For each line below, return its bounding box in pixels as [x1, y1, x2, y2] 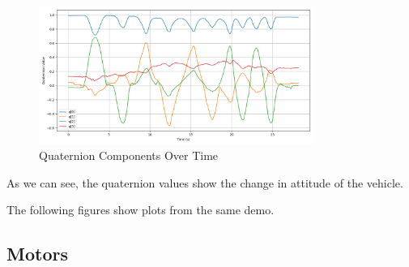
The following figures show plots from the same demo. [6, 201, 275, 218]
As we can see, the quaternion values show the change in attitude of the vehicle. [6, 174, 403, 191]
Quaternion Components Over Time [39, 147, 219, 164]
